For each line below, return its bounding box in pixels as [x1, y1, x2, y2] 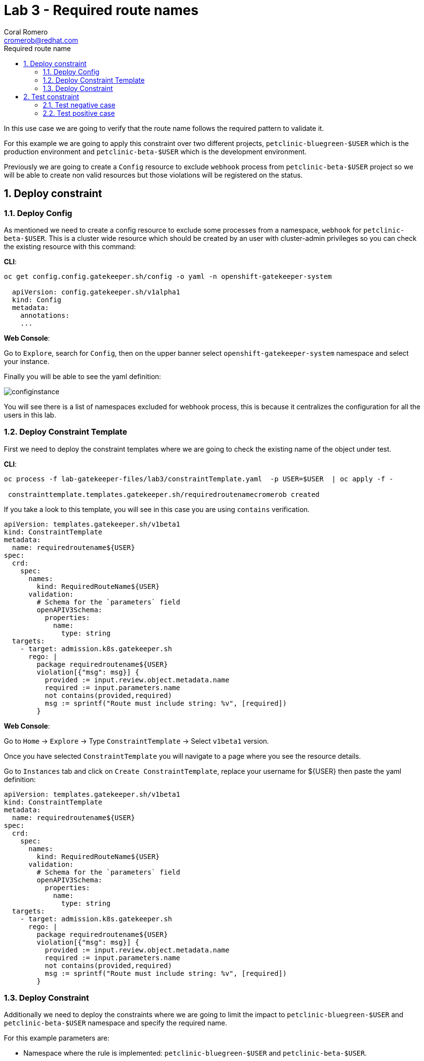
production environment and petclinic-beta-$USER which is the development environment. [4, 147, 307, 156]
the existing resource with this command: [4, 242, 136, 251]
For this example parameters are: [4, 1034, 109, 1043]
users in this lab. [4, 410, 56, 419]
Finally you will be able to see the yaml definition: [4, 372, 161, 381]
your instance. [4, 357, 50, 366]
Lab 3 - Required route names [4, 2, 199, 18]
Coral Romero [4, 27, 48, 36]
